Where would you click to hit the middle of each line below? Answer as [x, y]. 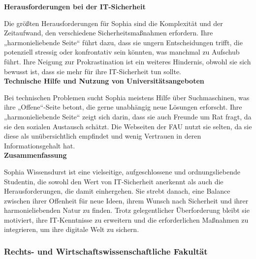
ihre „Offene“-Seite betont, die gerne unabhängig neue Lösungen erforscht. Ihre [123, 107]
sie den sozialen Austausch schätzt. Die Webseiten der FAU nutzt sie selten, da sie [128, 126]
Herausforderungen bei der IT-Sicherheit [75, 6]
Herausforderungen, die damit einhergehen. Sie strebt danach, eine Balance [117, 191]
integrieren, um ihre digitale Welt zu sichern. [72, 229]
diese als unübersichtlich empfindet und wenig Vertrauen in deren [103, 136]
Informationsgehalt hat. [40, 145]
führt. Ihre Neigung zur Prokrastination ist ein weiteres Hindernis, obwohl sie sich [128, 61]
